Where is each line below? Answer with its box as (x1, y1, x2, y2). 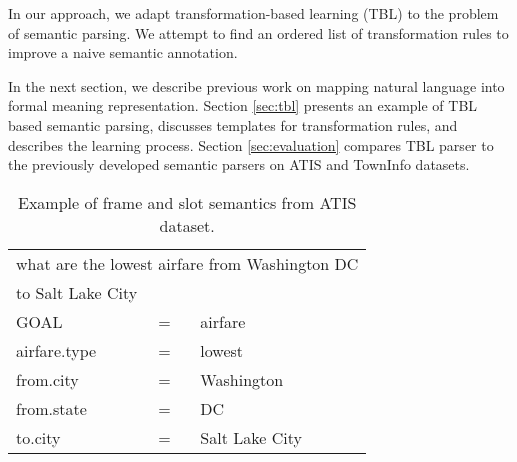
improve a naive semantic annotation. (8, 42, 238, 63)
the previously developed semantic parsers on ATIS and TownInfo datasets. (8, 154, 470, 175)
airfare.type (16, 338, 97, 362)
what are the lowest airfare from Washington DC (16, 251, 359, 275)
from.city (16, 367, 79, 391)
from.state (16, 396, 87, 420)
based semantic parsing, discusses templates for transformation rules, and (8, 114, 458, 135)
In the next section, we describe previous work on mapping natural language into (8, 75, 505, 96)
